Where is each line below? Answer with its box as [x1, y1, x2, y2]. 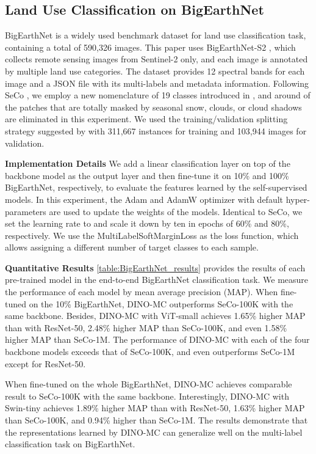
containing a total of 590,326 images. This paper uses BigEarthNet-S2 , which [5, 40, 296, 53]
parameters [5, 205, 46, 218]
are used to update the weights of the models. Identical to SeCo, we [49, 205, 303, 218]
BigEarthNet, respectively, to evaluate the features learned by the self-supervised [5, 181, 307, 194]
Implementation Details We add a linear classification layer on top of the [5, 157, 290, 170]
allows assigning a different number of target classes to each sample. [5, 241, 259, 254]
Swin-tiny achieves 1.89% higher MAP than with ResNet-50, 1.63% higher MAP [5, 401, 305, 414]
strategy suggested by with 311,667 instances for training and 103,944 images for [5, 124, 307, 137]
